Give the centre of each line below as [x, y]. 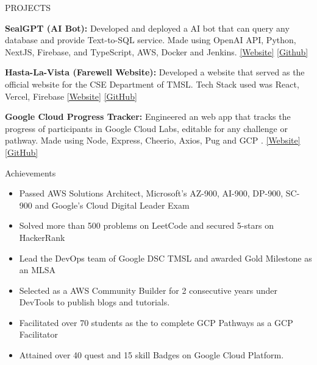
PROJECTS [28, 7]
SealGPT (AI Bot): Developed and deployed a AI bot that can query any [147, 28]
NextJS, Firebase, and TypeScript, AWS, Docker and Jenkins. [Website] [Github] [157, 51]
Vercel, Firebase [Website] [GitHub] [71, 96]
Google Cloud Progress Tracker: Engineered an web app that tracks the [148, 116]
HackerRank [42, 237]
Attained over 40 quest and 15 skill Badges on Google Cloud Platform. [151, 355]
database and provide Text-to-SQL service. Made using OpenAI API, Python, [151, 40]
